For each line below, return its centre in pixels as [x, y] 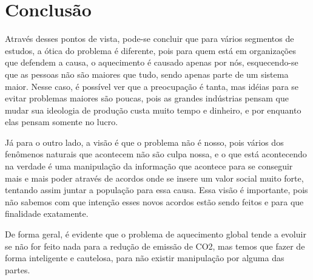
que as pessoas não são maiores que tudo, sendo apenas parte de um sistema [147, 74]
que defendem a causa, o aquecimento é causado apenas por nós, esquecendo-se [152, 62]
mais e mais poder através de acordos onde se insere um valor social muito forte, [154, 178]
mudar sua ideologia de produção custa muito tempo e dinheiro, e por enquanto [153, 110]
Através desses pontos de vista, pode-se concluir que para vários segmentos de [150, 39]
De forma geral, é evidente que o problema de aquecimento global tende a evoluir [156, 234]
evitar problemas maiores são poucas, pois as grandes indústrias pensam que [147, 98]
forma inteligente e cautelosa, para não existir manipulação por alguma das [145, 258]
